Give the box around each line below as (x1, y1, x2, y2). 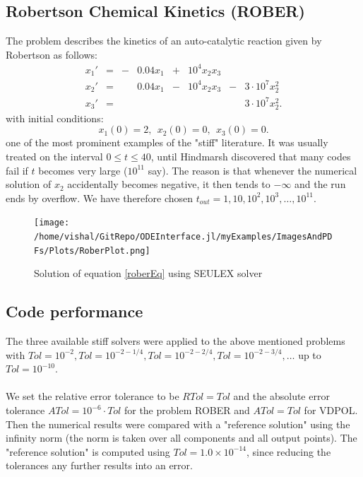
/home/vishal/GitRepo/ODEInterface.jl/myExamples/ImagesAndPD (34, 231, 333, 242)
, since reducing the (246, 444, 331, 459)
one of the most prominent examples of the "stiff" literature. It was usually (6, 135, 328, 150)
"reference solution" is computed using (6, 444, 170, 459)
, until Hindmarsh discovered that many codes (150, 148, 351, 163)
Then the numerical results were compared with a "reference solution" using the (6, 416, 350, 431)
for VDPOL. (304, 403, 358, 418)
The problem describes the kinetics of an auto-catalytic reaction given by (6, 33, 322, 48)
